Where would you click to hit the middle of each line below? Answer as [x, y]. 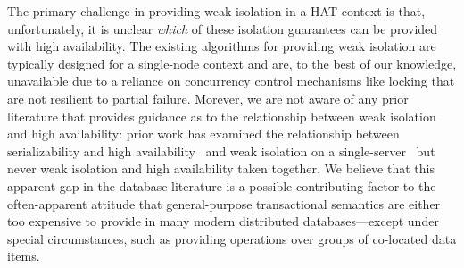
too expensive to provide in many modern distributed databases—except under [223, 221]
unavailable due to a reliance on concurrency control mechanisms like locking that [231, 81]
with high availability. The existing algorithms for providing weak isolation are [222, 46]
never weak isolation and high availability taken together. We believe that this [221, 168]
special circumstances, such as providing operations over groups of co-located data [232, 238]
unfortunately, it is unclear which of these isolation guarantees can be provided [223, 28]
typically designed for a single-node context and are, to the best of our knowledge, [232, 63]
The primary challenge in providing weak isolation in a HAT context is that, [216, 11]
